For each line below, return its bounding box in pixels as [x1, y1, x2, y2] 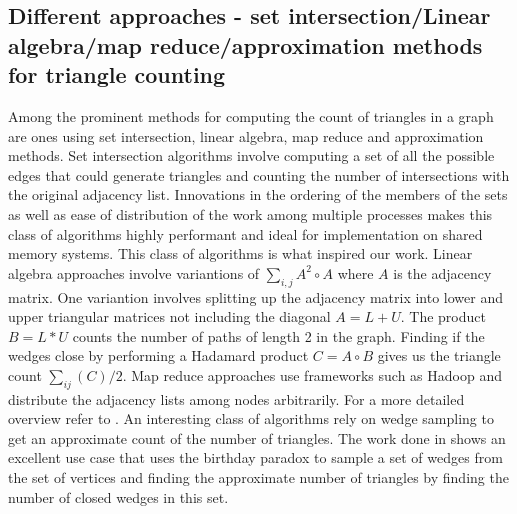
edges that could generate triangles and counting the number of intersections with [8, 164, 510, 185]
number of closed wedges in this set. [8, 486, 229, 507]
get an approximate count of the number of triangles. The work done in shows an [8, 427, 506, 448]
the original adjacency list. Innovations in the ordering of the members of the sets [8, 184, 508, 205]
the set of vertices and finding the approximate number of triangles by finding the [8, 467, 509, 488]
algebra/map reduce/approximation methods [8, 29, 483, 60]
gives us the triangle [377, 345, 501, 366]
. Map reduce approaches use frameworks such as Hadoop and [122, 364, 502, 385]
